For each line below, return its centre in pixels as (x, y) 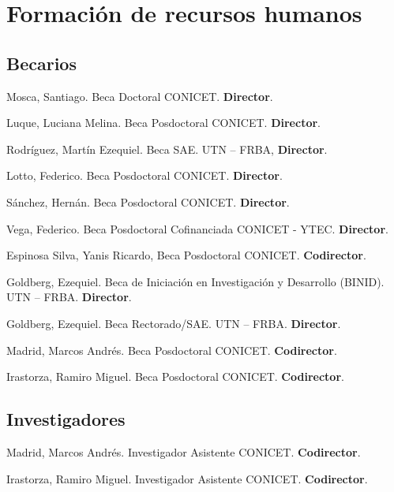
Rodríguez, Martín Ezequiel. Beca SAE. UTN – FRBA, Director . (167, 149)
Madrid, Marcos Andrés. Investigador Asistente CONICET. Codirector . (184, 451)
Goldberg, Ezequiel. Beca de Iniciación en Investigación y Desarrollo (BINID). (195, 281)
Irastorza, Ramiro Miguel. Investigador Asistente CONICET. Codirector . (187, 478)
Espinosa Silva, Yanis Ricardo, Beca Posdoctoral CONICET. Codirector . (186, 255)
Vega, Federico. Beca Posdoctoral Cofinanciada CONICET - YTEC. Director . (197, 228)
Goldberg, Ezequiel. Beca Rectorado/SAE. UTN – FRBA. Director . (174, 323)
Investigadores (66, 419)
